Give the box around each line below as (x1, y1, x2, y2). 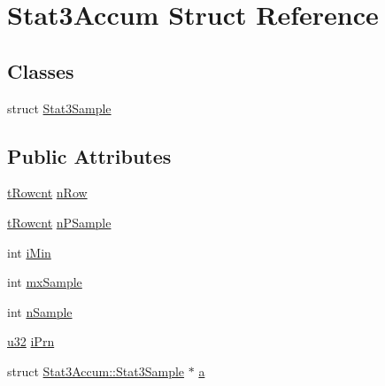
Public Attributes (7, 142, 172, 169)
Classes (7, 57, 74, 84)
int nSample (7, 302, 73, 320)
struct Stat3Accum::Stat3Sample (7, 361, 185, 380)
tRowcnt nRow (7, 183, 88, 202)
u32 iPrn (7, 332, 55, 351)
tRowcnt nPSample (7, 212, 112, 231)
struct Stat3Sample (7, 98, 112, 117)
